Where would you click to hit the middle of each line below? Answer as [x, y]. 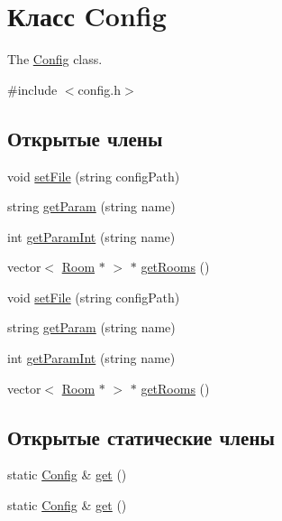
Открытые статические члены [141, 437]
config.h [100, 89]
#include [32, 89]
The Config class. [55, 59]
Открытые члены [85, 138]
